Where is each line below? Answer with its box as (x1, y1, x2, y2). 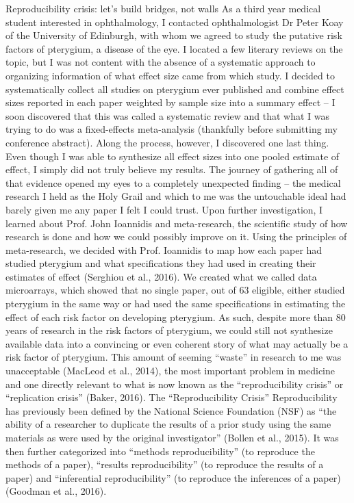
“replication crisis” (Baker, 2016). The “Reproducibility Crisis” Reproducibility (5, 390, 338, 404)
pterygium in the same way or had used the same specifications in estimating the (5, 296, 346, 311)
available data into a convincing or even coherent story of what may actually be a (5, 336, 349, 350)
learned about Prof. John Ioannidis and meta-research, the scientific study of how (5, 216, 348, 230)
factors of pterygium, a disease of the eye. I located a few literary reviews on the (5, 41, 343, 55)
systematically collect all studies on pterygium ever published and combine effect (5, 81, 344, 96)
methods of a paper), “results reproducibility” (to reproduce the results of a (5, 457, 324, 472)
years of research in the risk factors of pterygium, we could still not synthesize (5, 323, 333, 337)
